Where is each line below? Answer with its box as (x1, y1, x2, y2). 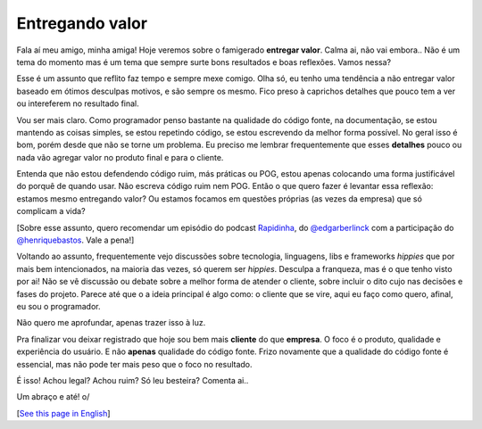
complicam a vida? (16, 206, 86, 217)
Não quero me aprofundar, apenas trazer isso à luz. (16, 318, 206, 328)
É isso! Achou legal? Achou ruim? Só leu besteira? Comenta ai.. (16, 375, 249, 385)
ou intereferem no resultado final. (16, 98, 140, 109)
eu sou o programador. (16, 301, 101, 311)
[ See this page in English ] (16, 408, 111, 418)
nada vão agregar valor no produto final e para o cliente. (16, 152, 224, 162)
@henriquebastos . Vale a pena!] (16, 235, 135, 245)
